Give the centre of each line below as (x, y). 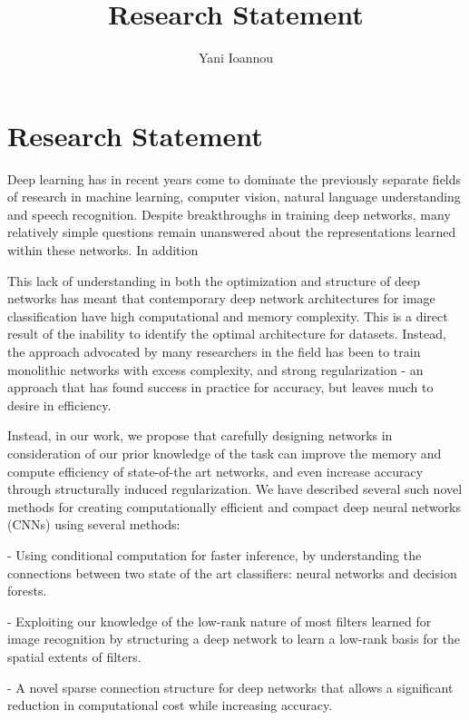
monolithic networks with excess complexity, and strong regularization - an (215, 369)
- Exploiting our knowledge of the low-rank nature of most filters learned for (220, 621)
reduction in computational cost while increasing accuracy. (170, 705)
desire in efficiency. (59, 404)
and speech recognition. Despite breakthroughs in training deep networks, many (229, 214)
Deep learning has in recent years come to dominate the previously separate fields (234, 178)
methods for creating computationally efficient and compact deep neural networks (234, 506)
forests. (27, 591)
